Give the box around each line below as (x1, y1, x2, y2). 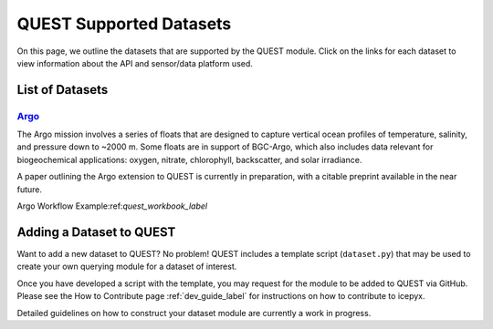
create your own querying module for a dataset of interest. (16, 261, 237, 272)
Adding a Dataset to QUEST (16, 224, 176, 240)
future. (16, 183, 43, 195)
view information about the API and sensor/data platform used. (16, 57, 253, 68)
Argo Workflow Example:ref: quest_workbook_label (16, 200, 208, 211)
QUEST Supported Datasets (16, 14, 232, 34)
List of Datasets (16, 82, 109, 98)
